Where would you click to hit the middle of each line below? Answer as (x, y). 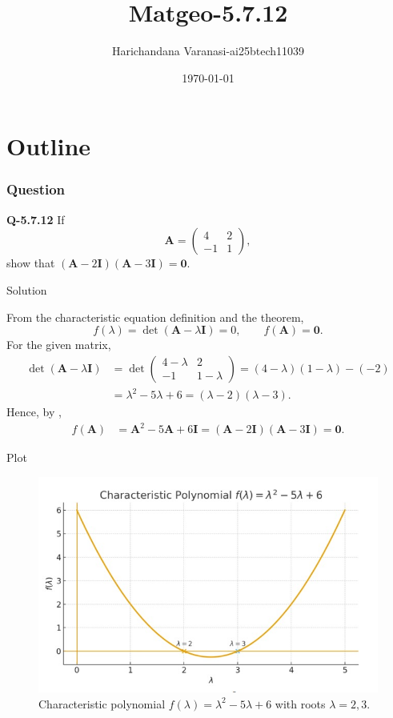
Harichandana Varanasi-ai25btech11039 (208, 51)
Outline (49, 146)
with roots (300, 703)
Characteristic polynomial (102, 703)
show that (31, 263)
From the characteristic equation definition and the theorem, (155, 317)
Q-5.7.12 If (36, 219)
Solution (27, 289)
